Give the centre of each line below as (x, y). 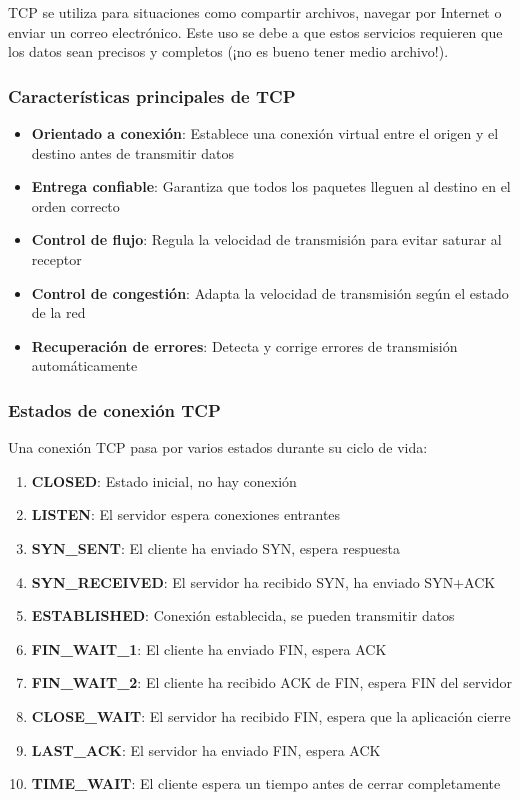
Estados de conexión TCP (114, 409)
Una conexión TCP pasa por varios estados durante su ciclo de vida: (218, 447)
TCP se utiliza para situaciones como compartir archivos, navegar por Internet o (255, 12)
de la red (58, 312)
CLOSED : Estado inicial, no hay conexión (164, 480)
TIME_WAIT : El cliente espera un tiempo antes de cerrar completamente (266, 783)
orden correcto (75, 205)
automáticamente (84, 365)
